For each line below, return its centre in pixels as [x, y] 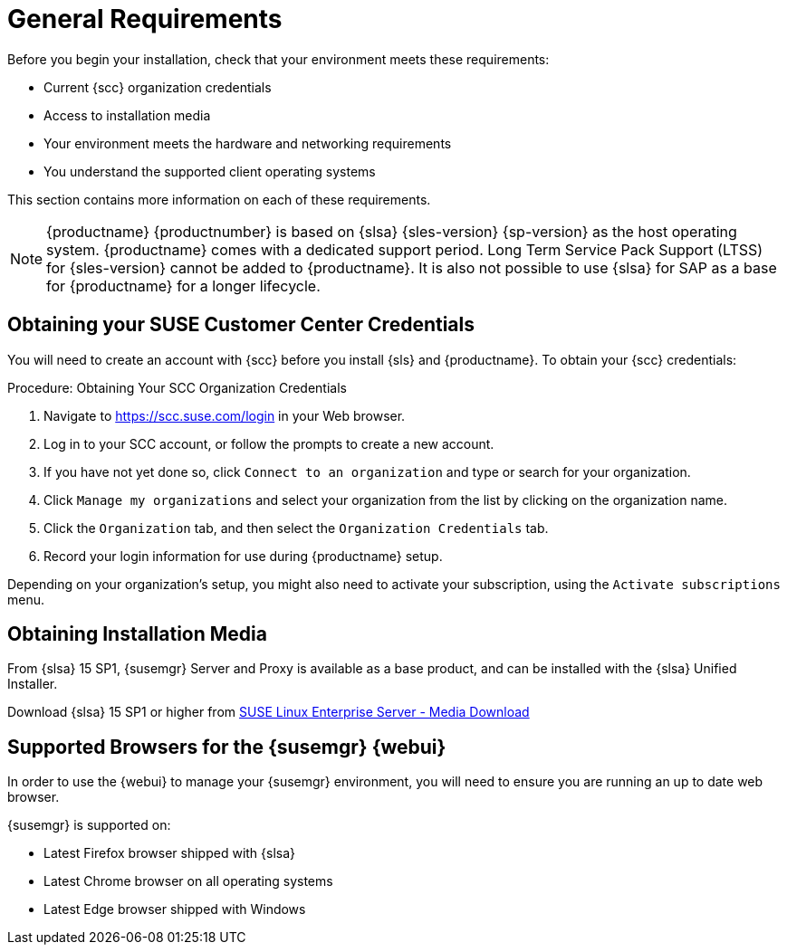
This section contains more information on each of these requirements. [219, 199]
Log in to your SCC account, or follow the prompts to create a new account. [269, 443]
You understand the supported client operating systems [210, 171]
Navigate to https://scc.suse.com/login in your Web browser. [225, 415]
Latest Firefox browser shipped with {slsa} [170, 853]
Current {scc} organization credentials [158, 87]
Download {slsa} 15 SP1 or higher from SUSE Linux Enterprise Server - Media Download [269, 712]
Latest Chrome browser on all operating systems [188, 881]
